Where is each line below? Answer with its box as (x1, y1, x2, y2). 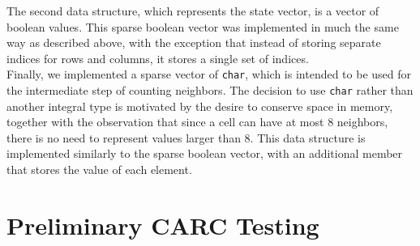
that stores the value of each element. (6, 161, 192, 178)
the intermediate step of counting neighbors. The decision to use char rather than (6, 82, 414, 99)
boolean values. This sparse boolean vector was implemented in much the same (6, 18, 399, 35)
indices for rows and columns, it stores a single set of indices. (6, 49, 309, 66)
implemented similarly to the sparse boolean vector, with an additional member (6, 145, 403, 162)
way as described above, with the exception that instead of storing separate (6, 34, 381, 51)
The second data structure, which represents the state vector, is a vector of (6, 2, 379, 19)
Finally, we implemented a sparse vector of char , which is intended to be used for (6, 66, 412, 83)
